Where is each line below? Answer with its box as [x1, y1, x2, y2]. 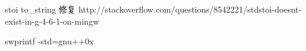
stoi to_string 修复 [5, 3, 76, 15]
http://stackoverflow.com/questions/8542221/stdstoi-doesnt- [78, 3, 302, 15]
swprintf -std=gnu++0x [5, 35, 94, 47]
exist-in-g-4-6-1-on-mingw [5, 14, 100, 27]
